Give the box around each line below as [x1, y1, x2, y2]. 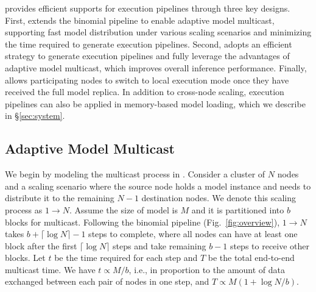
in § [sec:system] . [5, 109, 65, 122]
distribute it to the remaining [5, 191, 114, 204]
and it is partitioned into [191, 203, 284, 216]
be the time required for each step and [54, 251, 198, 264]
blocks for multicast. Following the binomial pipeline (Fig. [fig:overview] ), [5, 215, 280, 228]
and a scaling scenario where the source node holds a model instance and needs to [5, 179, 311, 192]
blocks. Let [5, 251, 46, 264]
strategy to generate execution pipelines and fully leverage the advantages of [5, 49, 290, 62]
